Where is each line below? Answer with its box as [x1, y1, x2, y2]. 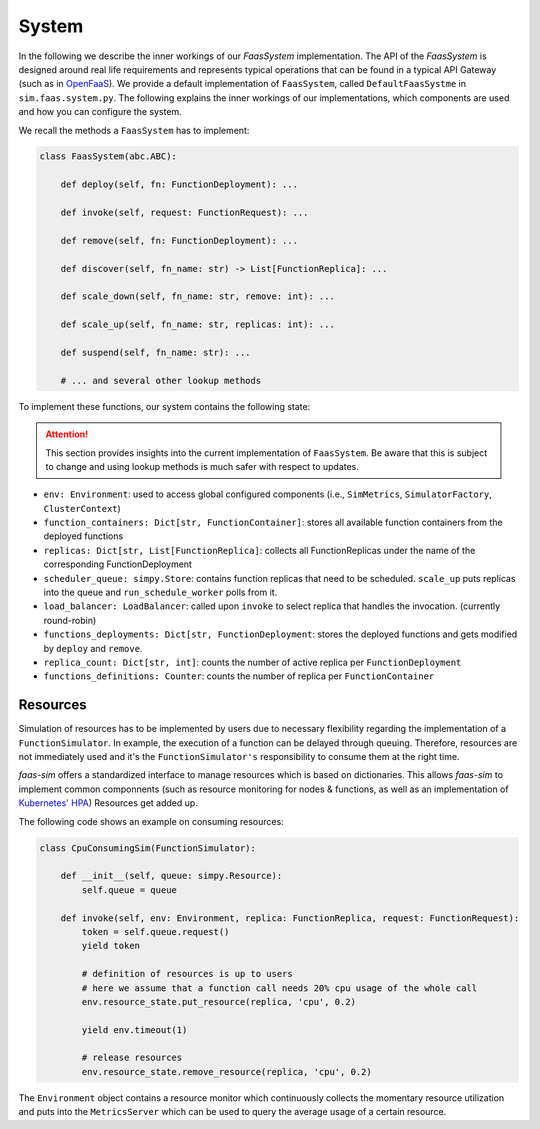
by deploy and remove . [43, 642, 143, 654]
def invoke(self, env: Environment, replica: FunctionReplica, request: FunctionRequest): [60, 912, 520, 924]
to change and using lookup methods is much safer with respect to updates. [45, 460, 360, 472]
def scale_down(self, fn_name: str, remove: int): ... [60, 291, 335, 302]
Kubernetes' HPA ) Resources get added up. [18, 797, 199, 809]
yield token [81, 940, 140, 952]
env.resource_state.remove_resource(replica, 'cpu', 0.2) [81, 1066, 372, 1077]
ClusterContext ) [43, 502, 122, 514]
